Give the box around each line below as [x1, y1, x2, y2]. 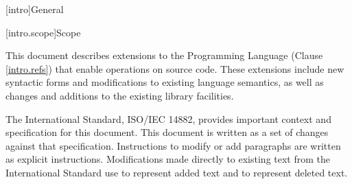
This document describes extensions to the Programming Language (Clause [5, 48, 323, 62]
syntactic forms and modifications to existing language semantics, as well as [5, 75, 324, 89]
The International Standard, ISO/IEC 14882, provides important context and [5, 111, 331, 126]
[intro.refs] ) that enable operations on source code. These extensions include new [5, 61, 344, 76]
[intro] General [5, 2, 64, 16]
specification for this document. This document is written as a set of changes [5, 125, 329, 139]
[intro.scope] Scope [5, 25, 81, 39]
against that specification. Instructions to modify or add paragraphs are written [5, 138, 341, 152]
